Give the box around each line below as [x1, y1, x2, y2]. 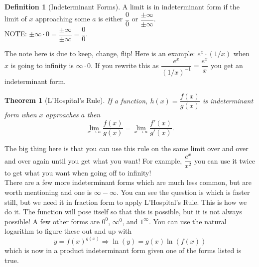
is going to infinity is [10, 60, 74, 70]
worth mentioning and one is [4, 187, 92, 197]
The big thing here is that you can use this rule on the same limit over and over [4, 143, 249, 154]
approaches [45, 109, 79, 120]
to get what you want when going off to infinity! [4, 167, 151, 178]
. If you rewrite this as [91, 60, 159, 70]
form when [4, 109, 37, 120]
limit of [4, 13, 27, 24]
